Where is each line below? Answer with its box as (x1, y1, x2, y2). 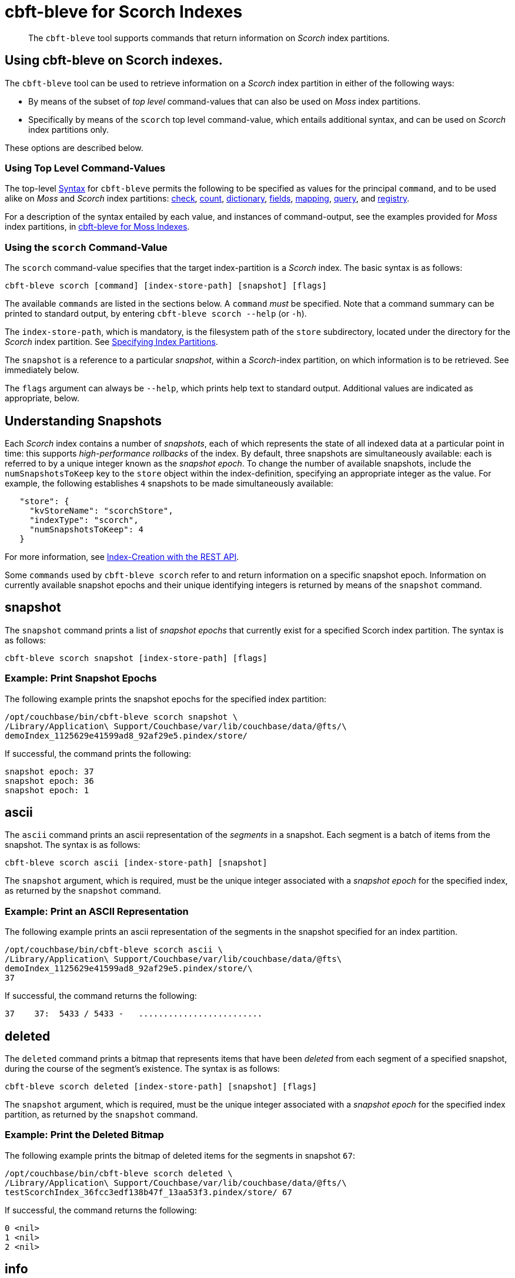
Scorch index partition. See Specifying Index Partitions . (5, 337, 218, 347)
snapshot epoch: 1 (5, 785, 89, 795)
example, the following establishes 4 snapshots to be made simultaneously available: (5, 478, 333, 488)
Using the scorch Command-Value (5, 241, 168, 253)
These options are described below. (5, 142, 143, 153)
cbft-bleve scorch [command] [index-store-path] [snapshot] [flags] (5, 281, 327, 291)
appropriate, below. (5, 393, 79, 404)
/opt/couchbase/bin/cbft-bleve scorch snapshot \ (5, 712, 238, 722)
